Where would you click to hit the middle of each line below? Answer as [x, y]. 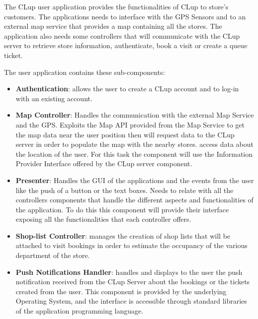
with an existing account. [54, 98]
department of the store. [53, 255]
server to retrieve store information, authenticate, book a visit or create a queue [126, 45]
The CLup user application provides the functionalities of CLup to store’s [116, 6]
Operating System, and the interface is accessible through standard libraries [131, 301]
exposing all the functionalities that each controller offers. [103, 219]
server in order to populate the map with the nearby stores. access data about [134, 144]
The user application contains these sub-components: [85, 72]
